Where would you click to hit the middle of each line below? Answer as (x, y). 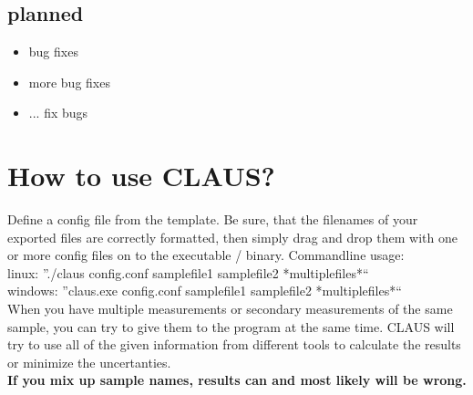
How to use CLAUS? (141, 176)
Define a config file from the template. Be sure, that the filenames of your (213, 219)
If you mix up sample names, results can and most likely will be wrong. (237, 380)
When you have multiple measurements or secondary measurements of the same (230, 309)
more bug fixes (69, 82)
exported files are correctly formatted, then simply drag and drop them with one (232, 237)
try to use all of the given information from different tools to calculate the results (234, 344)
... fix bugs (58, 113)
